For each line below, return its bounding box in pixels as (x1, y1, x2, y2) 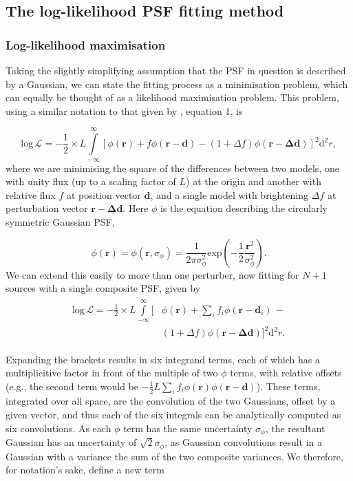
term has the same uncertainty (123, 420, 253, 435)
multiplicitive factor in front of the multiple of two (6, 365, 218, 380)
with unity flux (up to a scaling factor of (6, 174, 176, 189)
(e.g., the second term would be (6, 378, 138, 393)
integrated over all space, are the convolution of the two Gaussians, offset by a (6, 394, 336, 408)
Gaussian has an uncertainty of (6, 435, 137, 449)
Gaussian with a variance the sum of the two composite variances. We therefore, (6, 449, 343, 463)
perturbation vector (6, 201, 88, 215)
